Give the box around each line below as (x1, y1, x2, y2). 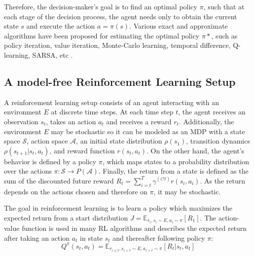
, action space (27, 136, 68, 146)
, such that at (203, 1, 245, 11)
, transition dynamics (186, 136, 250, 146)
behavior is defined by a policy (4, 156, 97, 166)
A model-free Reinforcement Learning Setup (4, 73, 236, 89)
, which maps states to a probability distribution (102, 156, 249, 166)
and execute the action (26, 21, 95, 31)
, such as (211, 30, 238, 40)
